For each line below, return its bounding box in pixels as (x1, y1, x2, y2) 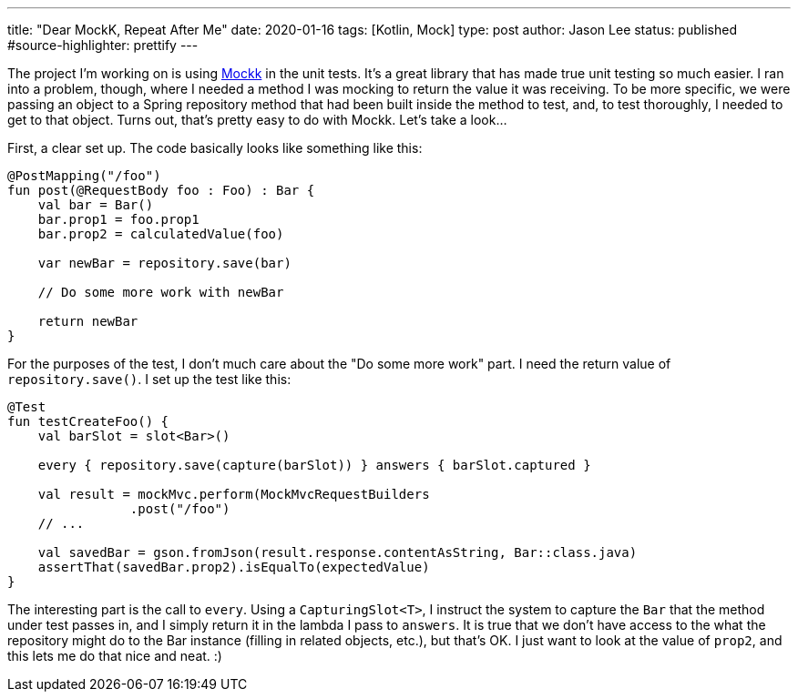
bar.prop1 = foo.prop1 (37, 212, 199, 227)
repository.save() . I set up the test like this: (7, 371, 292, 387)
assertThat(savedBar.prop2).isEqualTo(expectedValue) (37, 560, 430, 574)
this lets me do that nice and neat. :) (7, 648, 222, 664)
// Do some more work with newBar (37, 285, 284, 299)
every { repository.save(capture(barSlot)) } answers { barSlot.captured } (37, 458, 591, 472)
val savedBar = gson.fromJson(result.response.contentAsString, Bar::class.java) (37, 545, 638, 560)
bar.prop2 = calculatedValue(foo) (37, 227, 284, 241)
